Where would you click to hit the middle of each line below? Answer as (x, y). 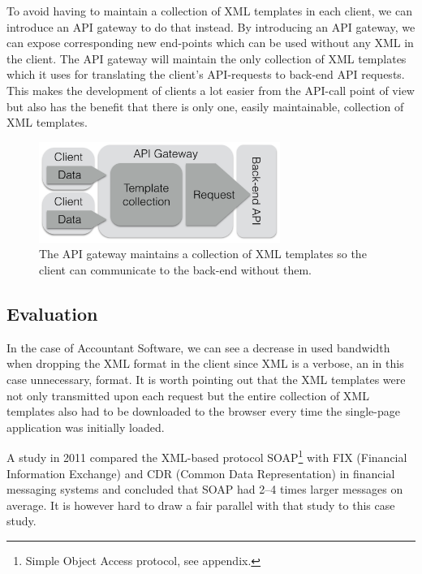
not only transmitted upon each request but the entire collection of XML (188, 395)
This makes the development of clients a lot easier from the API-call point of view (211, 90)
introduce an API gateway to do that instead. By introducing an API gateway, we (211, 26)
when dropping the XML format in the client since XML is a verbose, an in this (205, 363)
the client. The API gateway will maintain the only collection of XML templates (207, 58)
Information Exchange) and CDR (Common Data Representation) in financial (201, 473)
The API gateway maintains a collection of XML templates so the (203, 254)
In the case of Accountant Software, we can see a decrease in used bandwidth (198, 347)
